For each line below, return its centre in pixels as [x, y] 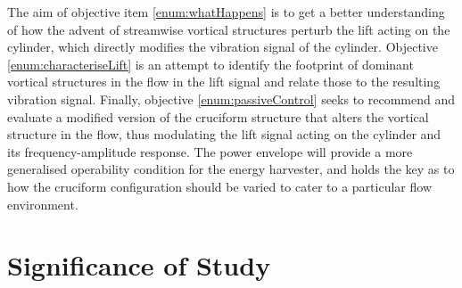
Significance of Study [139, 265]
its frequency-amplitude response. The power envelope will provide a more [210, 151]
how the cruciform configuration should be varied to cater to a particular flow [219, 186]
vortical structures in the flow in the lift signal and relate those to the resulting [224, 82]
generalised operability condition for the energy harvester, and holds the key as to [231, 169]
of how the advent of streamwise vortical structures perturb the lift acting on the [229, 29]
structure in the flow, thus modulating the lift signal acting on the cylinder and [224, 134]
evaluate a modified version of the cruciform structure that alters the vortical [218, 116]
